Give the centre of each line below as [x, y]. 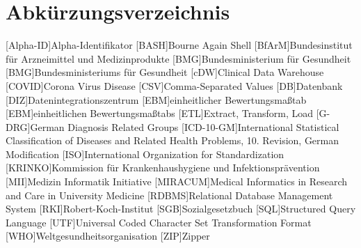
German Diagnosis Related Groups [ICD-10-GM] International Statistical [185, 126]
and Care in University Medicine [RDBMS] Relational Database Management [169, 195]
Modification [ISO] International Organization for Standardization [145, 154]
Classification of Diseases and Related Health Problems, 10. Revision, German [173, 140]
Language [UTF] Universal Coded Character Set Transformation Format [159, 222]
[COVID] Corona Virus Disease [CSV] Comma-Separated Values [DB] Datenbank [174, 85]
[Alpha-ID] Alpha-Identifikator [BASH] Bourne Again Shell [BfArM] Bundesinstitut [179, 45]
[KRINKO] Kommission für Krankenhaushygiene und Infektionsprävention [163, 168]
